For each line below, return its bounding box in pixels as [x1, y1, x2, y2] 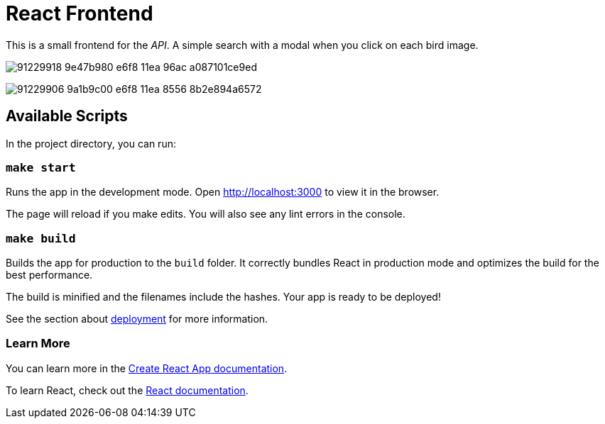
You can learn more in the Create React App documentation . [6, 362, 288, 374]
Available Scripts [6, 107, 128, 125]
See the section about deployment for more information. [6, 313, 268, 325]
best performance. [6, 269, 93, 281]
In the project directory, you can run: [6, 137, 176, 150]
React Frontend [6, 1, 153, 26]
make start [6, 160, 76, 174]
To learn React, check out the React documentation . [6, 384, 249, 396]
